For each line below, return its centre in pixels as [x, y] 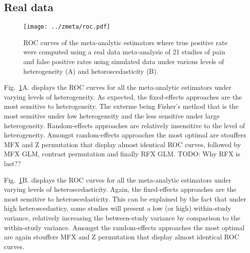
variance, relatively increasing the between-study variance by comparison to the [122, 217]
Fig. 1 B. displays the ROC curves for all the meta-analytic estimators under [118, 179]
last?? [13, 163]
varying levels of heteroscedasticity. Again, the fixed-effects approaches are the [120, 189]
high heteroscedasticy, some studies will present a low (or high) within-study [118, 208]
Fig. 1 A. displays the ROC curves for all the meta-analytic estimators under [118, 87]
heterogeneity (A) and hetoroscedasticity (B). [91, 71]
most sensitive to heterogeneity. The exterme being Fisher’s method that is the [121, 106]
